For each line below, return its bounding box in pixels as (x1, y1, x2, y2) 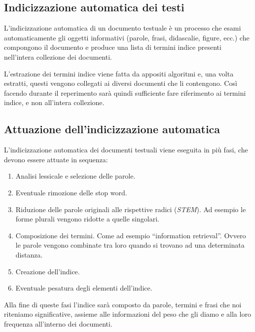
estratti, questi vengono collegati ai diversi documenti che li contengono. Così (4, 78, 237, 88)
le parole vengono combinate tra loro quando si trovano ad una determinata (15, 240, 245, 250)
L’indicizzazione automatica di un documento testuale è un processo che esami (4, 23, 241, 33)
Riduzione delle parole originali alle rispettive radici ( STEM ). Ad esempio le (15, 204, 246, 214)
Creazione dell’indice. (15, 266, 80, 276)
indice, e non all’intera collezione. (4, 97, 105, 108)
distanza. (15, 249, 43, 259)
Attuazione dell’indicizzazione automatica (4, 121, 220, 137)
